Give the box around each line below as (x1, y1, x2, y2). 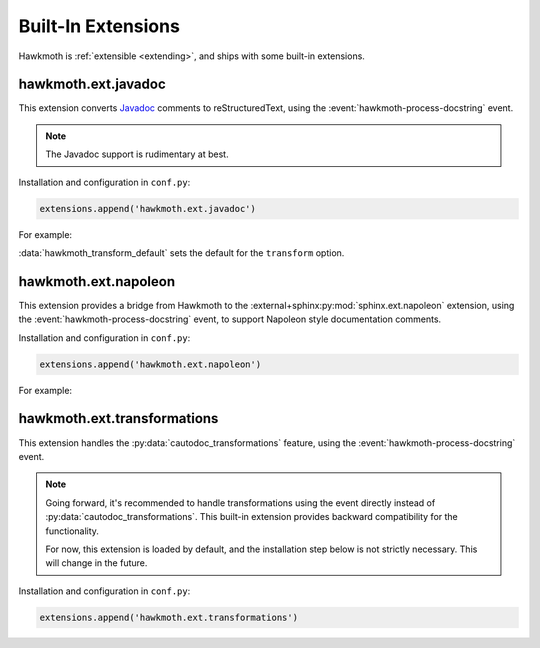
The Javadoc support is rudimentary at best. (45, 148, 229, 160)
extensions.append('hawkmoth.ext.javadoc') (39, 203, 257, 214)
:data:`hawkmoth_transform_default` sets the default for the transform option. (18, 246, 345, 259)
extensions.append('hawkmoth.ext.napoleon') (39, 358, 262, 370)
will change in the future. (45, 557, 148, 569)
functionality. (45, 525, 100, 537)
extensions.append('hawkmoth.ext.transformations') (39, 611, 299, 623)
